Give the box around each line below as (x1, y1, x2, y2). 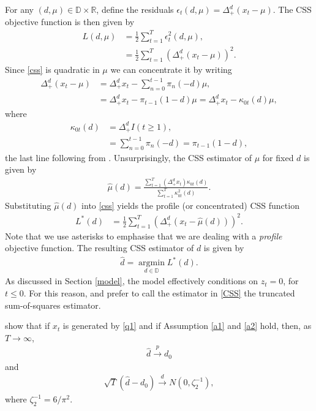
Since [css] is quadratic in (5, 62, 100, 75)
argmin (138, 258, 165, 268)
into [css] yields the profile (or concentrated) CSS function (81, 198, 299, 211)
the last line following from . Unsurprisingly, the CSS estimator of (5, 151, 252, 164)
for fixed (262, 151, 294, 164)
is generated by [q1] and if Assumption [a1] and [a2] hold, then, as (62, 319, 312, 332)
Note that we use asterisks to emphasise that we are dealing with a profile (5, 229, 282, 242)
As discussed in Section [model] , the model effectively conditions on (5, 274, 258, 287)
